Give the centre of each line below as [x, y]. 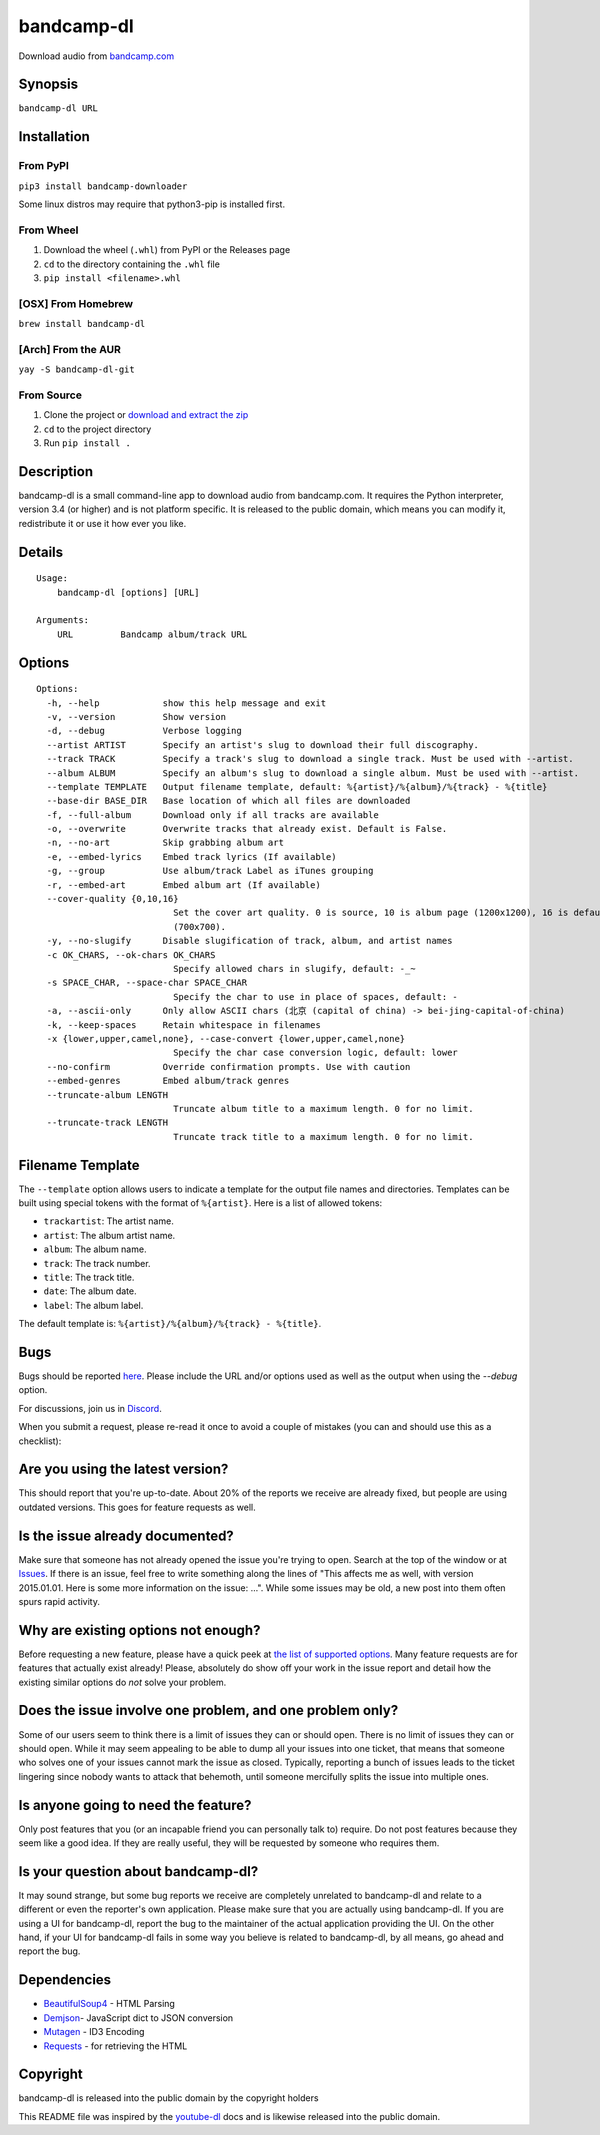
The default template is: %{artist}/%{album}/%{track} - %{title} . [170, 1324]
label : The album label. [93, 1305]
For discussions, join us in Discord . [90, 1408]
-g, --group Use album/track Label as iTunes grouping [210, 871]
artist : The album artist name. [109, 1235]
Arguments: [63, 620]
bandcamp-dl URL [58, 108]
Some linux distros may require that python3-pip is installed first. [151, 204]
